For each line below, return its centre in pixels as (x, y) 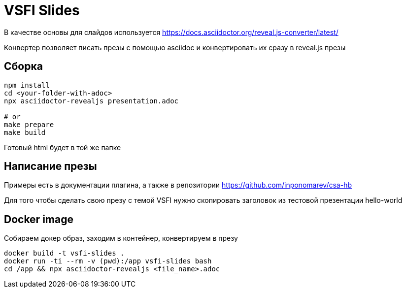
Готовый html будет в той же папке (63, 147)
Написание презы (51, 166)
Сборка (23, 66)
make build (25, 132)
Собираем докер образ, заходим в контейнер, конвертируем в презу (121, 238)
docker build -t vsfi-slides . (64, 253)
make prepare (29, 124)
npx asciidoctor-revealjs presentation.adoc (91, 101)
